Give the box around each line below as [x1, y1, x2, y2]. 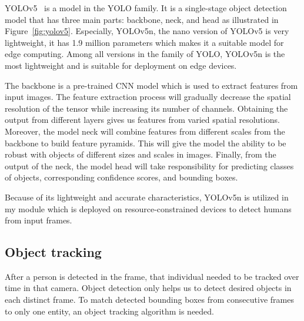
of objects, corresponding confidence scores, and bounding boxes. [5, 171, 238, 183]
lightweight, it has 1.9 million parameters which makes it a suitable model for [5, 36, 284, 48]
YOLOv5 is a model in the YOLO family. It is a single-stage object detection [5, 2, 287, 14]
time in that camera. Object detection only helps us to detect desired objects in [5, 282, 292, 294]
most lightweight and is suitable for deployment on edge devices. [5, 59, 237, 71]
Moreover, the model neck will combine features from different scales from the [5, 125, 285, 137]
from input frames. [5, 214, 72, 226]
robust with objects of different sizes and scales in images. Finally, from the [5, 148, 276, 160]
